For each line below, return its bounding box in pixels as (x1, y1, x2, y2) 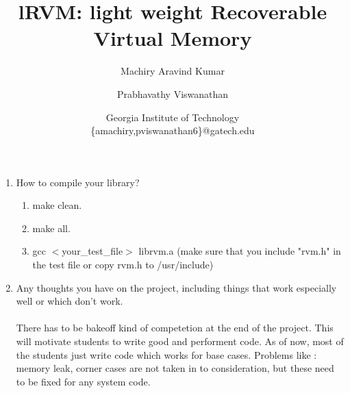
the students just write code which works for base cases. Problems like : (16, 347, 317, 362)
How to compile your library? (16, 175, 140, 189)
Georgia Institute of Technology (105, 110, 240, 124)
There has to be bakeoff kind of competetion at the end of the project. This (16, 320, 334, 335)
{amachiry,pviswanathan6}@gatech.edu (90, 123, 255, 138)
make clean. (32, 198, 82, 212)
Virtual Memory (93, 24, 252, 52)
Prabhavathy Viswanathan (116, 86, 229, 101)
